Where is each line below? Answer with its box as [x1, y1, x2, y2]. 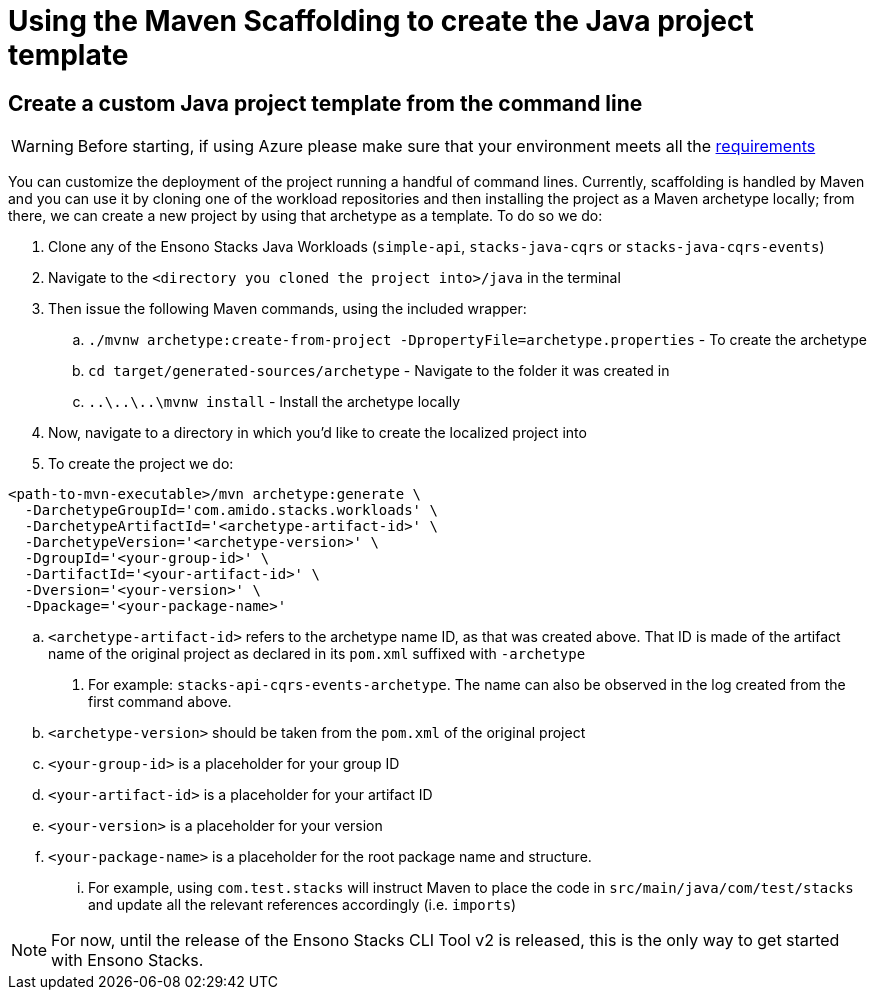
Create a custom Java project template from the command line [8, 90, 643, 116]
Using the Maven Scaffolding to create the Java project [8, 4, 754, 38]
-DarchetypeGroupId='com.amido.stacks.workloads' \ [24, 502, 438, 519]
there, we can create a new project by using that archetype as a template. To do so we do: [8, 207, 603, 225]
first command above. [88, 693, 232, 711]
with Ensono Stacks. [51, 950, 204, 971]
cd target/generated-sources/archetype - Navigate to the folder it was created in [88, 362, 670, 380]
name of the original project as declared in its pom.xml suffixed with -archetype [48, 645, 586, 663]
